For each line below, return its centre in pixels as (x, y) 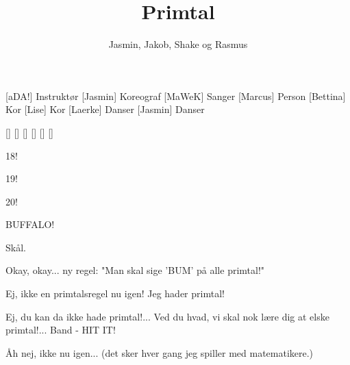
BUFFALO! (30, 224)
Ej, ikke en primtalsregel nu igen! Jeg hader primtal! (115, 293)
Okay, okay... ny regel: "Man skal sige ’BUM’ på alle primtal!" (135, 270)
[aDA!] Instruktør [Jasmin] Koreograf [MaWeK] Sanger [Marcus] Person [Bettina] (176, 96)
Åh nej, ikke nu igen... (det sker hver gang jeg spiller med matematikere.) (160, 352)
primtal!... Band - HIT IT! (61, 330)
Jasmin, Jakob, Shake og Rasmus (178, 44)
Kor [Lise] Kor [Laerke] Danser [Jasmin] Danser (105, 109)
